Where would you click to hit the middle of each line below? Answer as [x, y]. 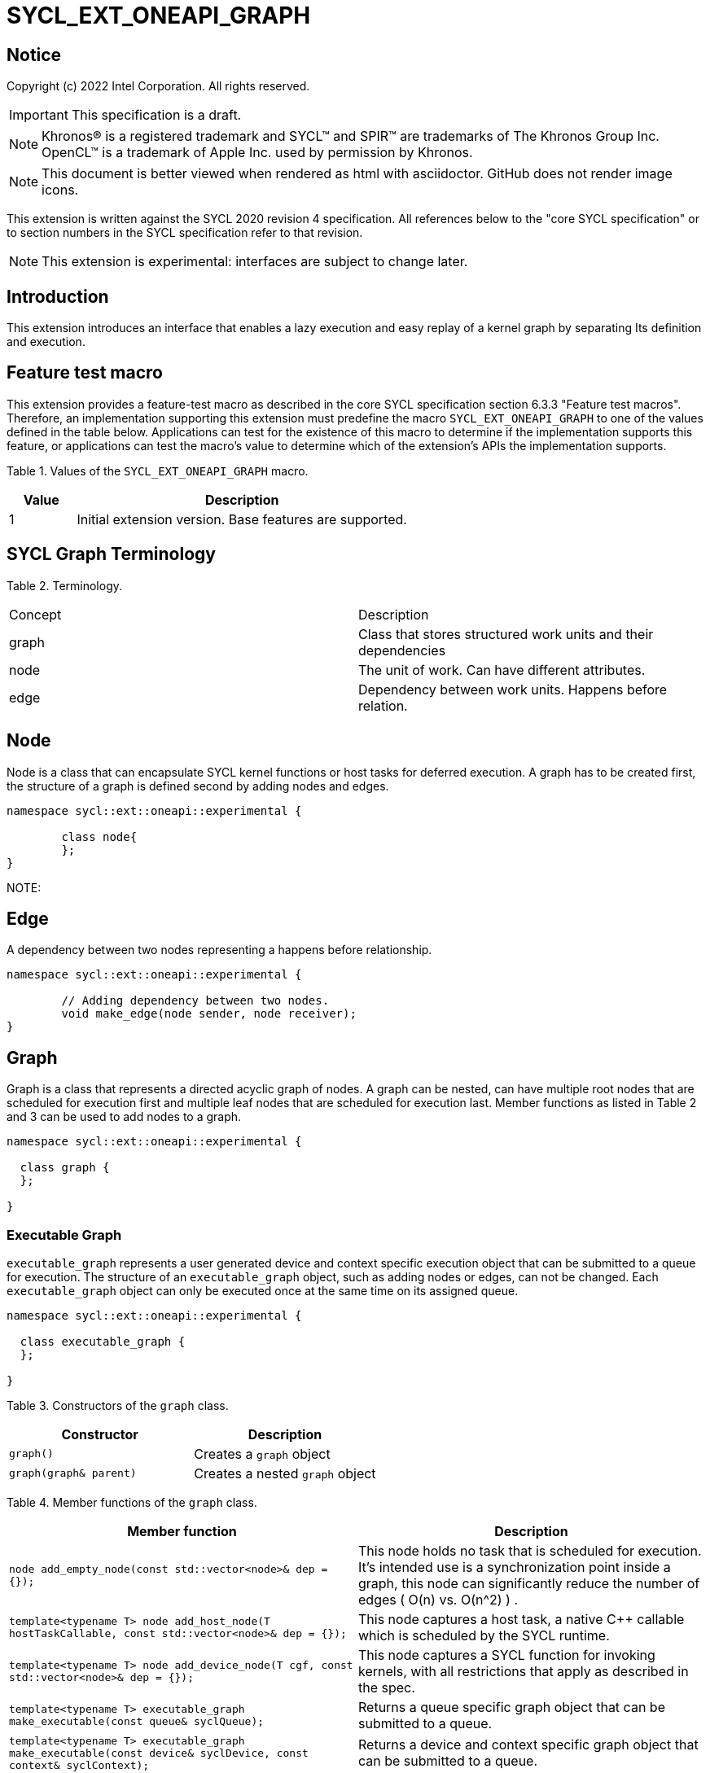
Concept [35, 614]
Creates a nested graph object [285, 1473]
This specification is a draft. [156, 115]
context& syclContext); [79, 1765]
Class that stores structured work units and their [506, 634]
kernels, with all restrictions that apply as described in [524, 1671]
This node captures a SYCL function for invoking [507, 1655]
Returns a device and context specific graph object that [528, 1745]
